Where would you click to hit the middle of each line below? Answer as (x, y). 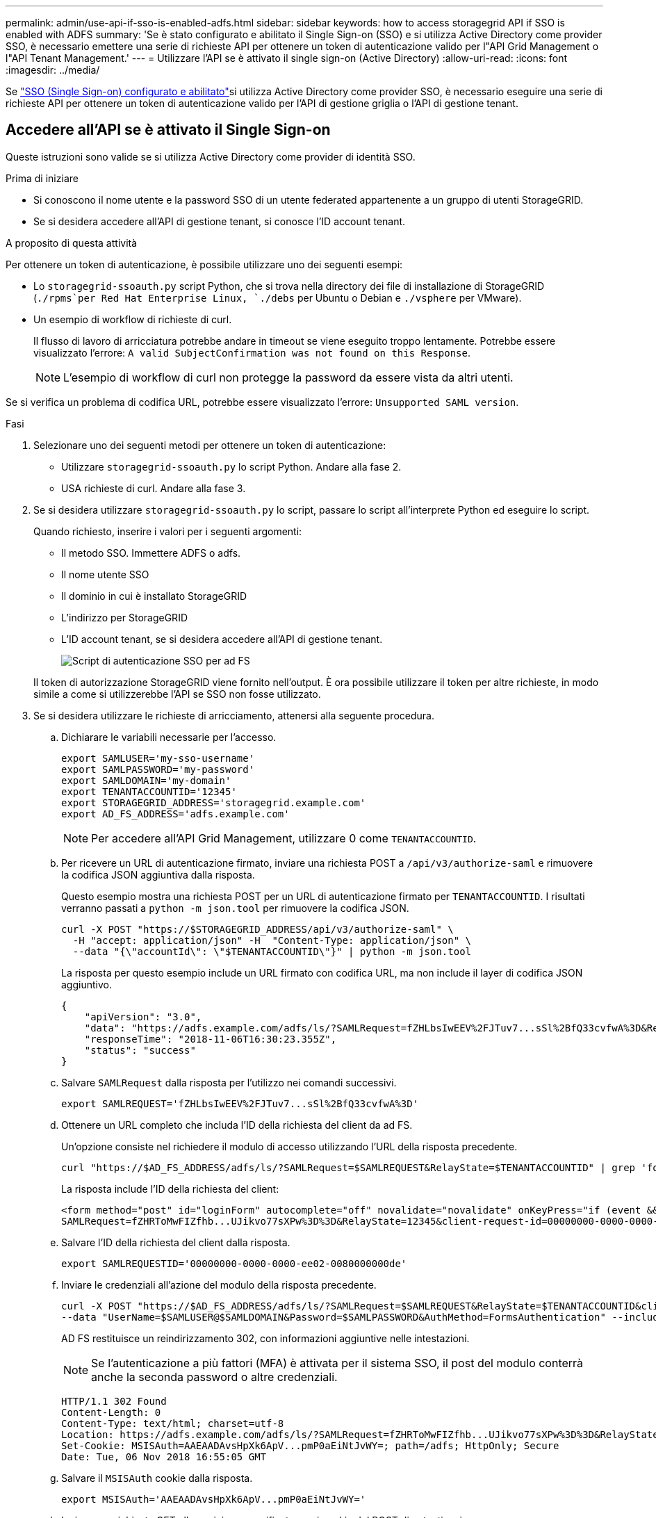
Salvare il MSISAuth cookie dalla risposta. (157, 1478)
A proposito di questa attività (72, 243)
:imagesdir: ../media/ (53, 70)
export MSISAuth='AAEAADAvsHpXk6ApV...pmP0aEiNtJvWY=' (214, 1499)
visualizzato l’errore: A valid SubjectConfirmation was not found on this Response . (252, 352)
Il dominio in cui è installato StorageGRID (154, 596)
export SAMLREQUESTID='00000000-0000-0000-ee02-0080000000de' (234, 1263)
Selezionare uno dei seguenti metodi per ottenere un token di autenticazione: (210, 445)
